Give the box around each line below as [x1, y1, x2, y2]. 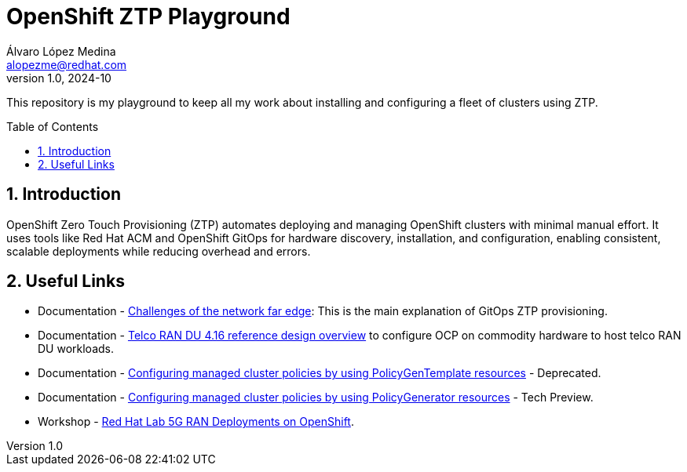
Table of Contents [6, 119, 99, 133]
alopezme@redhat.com [6, 57, 127, 71]
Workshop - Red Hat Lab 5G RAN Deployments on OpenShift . [38, 415, 354, 429]
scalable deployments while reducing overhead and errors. [6, 244, 311, 258]
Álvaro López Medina [6, 44, 116, 58]
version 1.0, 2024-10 [6, 71, 111, 85]
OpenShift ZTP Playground [6, 3, 291, 30]
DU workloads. [38, 342, 115, 356]
